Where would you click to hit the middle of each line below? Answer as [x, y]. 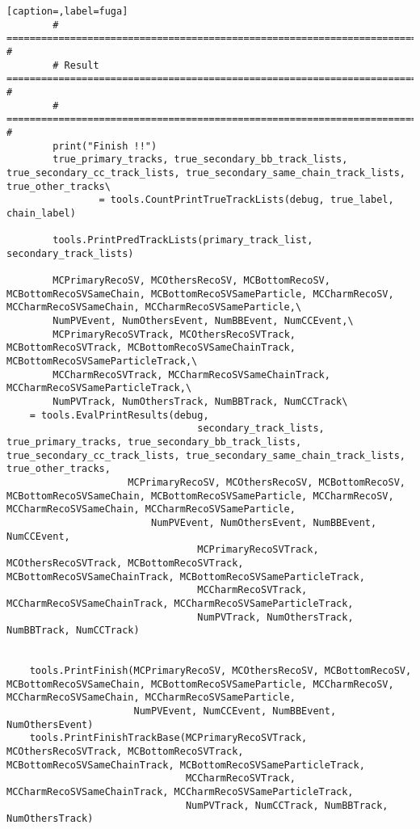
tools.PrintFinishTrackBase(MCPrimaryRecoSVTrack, [168, 738]
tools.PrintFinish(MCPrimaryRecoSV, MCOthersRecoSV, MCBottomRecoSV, [220, 671]
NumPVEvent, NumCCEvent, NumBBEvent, [235, 711]
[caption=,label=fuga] [67, 11]
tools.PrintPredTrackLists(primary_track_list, [183, 240]
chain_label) [41, 213]
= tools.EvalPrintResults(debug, [119, 415]
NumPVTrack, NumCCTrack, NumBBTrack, [287, 805]
